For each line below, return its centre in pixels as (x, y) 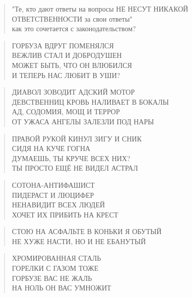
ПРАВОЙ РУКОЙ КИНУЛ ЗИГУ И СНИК (77, 138)
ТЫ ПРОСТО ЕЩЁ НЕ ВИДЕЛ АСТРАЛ (75, 168)
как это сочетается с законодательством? (74, 28)
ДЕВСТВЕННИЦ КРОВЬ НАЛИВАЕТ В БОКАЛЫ (90, 101)
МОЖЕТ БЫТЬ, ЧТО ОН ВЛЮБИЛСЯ (72, 65)
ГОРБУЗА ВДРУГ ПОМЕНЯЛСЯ (63, 45)
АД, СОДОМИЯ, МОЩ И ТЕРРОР (66, 112)
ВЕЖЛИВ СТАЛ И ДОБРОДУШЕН (67, 55)
